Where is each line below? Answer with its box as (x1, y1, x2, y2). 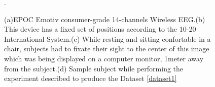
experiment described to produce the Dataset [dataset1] (4, 73, 177, 83)
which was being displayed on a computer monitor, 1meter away (4, 53, 204, 63)
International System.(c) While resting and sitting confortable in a (4, 33, 211, 44)
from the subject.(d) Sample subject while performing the (4, 63, 184, 73)
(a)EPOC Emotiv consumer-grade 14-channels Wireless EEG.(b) (4, 14, 205, 24)
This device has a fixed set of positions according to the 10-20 (4, 24, 196, 34)
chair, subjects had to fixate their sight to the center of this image (4, 43, 209, 54)
